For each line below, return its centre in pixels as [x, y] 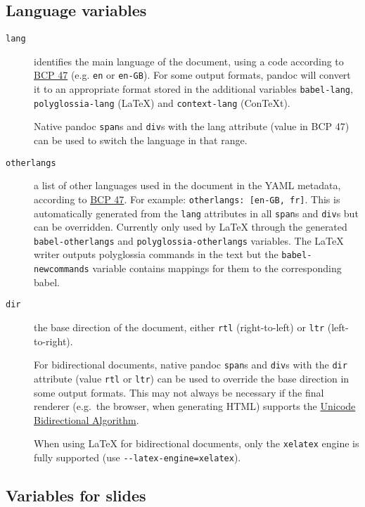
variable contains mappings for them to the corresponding [217, 268]
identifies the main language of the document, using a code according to [189, 61]
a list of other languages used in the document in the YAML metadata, [187, 185]
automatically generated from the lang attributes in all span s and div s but [196, 213]
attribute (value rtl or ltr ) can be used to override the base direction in [192, 378]
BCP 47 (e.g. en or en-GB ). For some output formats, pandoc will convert [192, 75]
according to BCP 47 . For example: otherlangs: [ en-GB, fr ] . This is [187, 199]
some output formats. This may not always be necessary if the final [179, 392]
